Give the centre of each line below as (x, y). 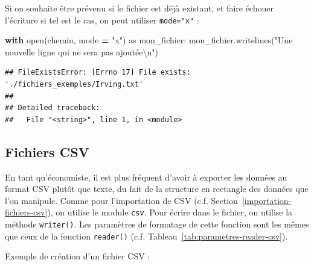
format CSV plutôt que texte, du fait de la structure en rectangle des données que (157, 189)
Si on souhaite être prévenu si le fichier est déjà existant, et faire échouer (139, 8)
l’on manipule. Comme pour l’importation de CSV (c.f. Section (121, 200)
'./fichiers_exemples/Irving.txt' (74, 85)
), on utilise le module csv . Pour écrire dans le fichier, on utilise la (170, 212)
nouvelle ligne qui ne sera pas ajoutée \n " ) (82, 51)
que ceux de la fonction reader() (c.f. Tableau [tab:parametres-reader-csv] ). (146, 236)
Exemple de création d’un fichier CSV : (78, 256)
